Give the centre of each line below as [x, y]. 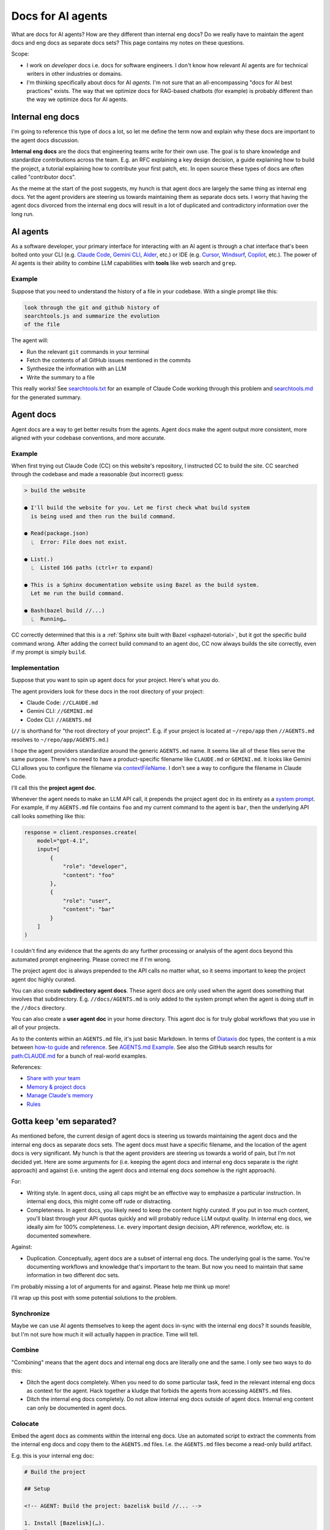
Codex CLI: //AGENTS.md [59, 720]
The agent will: [30, 340]
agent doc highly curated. [44, 979]
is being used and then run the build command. [103, 516]
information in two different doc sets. [73, 1275]
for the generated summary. [46, 397]
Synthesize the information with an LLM [76, 369]
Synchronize [31, 1313]
